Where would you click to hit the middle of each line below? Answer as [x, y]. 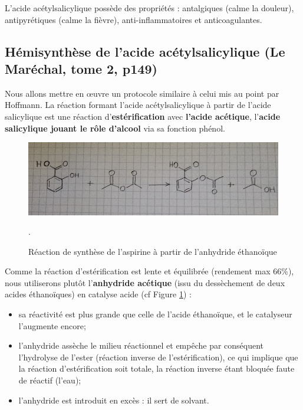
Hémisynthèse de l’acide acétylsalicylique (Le [145, 51]
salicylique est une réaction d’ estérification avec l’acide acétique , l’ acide [143, 116]
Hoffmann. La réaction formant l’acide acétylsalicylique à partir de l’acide [138, 105]
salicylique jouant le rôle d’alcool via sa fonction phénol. [115, 128]
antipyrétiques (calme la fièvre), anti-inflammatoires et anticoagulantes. [134, 19]
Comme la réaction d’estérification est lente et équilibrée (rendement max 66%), [149, 271]
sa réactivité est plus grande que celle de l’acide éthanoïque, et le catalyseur [155, 314]
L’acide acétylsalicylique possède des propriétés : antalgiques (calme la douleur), [149, 8]
